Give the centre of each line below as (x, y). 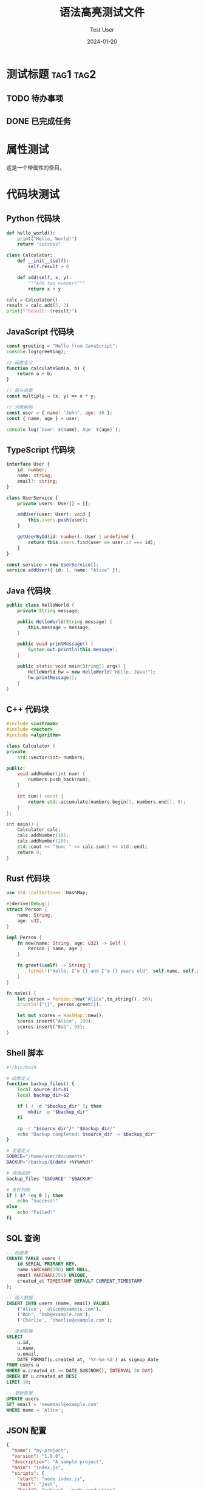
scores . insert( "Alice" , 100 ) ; (56, 1021)
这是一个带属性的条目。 (36, 167)
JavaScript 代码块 (40, 332)
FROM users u (23, 1365)
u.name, (27, 1348)
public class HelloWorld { (40, 605)
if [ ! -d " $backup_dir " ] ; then (59, 1106)
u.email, (28, 1354)
